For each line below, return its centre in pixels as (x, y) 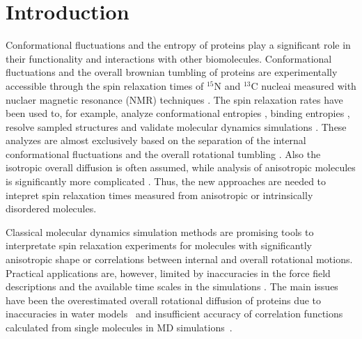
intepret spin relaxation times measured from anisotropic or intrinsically (159, 195)
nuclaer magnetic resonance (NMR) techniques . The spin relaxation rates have (174, 99)
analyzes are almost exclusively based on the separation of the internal (156, 140)
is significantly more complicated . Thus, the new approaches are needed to (166, 181)
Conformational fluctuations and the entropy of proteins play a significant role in (178, 45)
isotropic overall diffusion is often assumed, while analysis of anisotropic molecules (181, 167)
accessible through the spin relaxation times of (105, 85)
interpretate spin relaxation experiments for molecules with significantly (159, 245)
